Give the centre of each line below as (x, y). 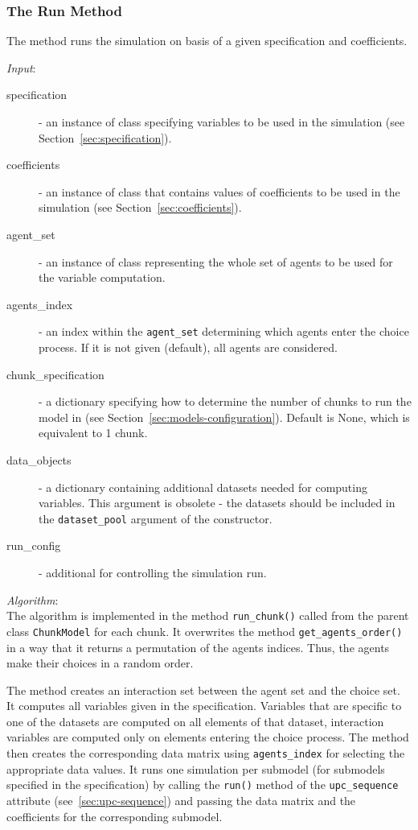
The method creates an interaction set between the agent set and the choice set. (203, 690)
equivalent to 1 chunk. (93, 433)
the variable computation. (102, 277)
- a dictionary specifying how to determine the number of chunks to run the (225, 401)
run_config (34, 545)
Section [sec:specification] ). (105, 137)
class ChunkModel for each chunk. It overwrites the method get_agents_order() (205, 631)
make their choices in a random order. (100, 663)
